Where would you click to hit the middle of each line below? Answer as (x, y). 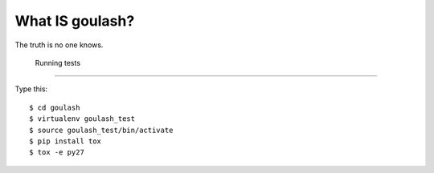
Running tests (57, 62)
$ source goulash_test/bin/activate (101, 130)
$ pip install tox (66, 141)
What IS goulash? (75, 21)
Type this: (31, 89)
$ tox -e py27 (57, 153)
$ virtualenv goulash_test (82, 119)
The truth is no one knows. (59, 45)
